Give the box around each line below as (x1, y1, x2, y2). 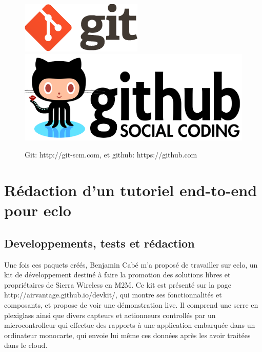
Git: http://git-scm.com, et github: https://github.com (25, 149, 197, 160)
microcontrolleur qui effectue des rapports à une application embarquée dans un (4, 320, 255, 330)
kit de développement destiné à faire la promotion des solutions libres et (4, 269, 231, 280)
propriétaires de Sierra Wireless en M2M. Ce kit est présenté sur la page (4, 279, 231, 290)
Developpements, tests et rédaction (4, 235, 195, 251)
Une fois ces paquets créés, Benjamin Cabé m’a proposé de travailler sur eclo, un (4, 259, 258, 270)
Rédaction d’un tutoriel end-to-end (4, 180, 257, 201)
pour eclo (4, 200, 71, 221)
